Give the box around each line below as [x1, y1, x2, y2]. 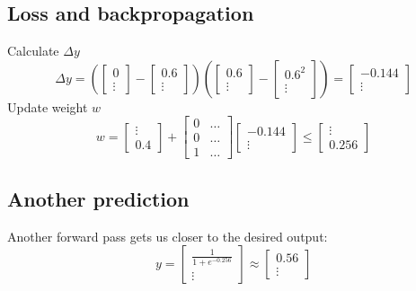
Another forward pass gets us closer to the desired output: [7, 226, 328, 245]
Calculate [7, 41, 59, 60]
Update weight [7, 97, 88, 116]
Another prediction [7, 184, 190, 212]
